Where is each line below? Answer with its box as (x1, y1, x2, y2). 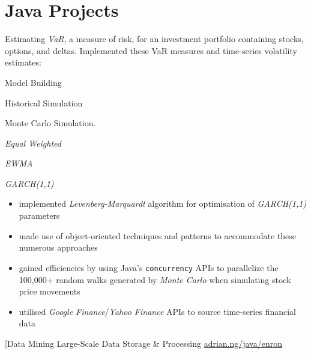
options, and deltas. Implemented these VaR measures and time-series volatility (5, 44, 297, 56)
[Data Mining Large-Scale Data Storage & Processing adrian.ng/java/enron (5, 337, 283, 349)
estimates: (5, 56, 41, 69)
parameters (19, 209, 60, 222)
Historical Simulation (5, 96, 83, 109)
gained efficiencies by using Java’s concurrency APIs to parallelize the (19, 261, 279, 273)
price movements (19, 285, 80, 298)
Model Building (5, 76, 62, 88)
